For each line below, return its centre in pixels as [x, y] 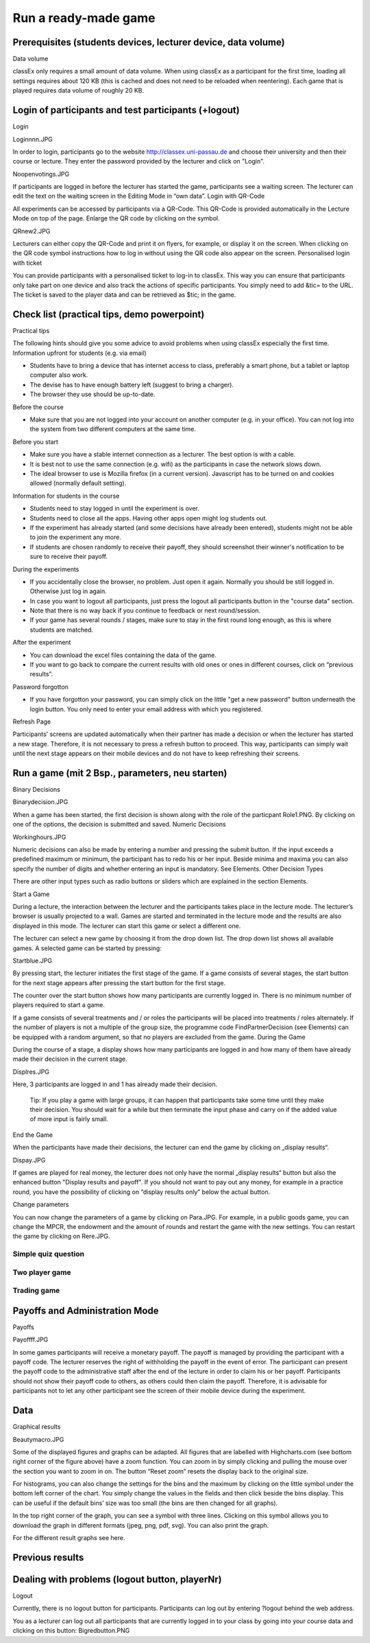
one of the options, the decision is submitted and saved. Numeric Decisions [119, 825]
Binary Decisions [37, 790]
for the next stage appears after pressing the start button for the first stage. [119, 983]
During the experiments [46, 569]
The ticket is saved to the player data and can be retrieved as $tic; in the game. [124, 295]
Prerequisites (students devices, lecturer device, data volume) [149, 42]
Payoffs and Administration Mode [86, 1310]
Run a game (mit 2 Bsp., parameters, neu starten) [120, 773]
